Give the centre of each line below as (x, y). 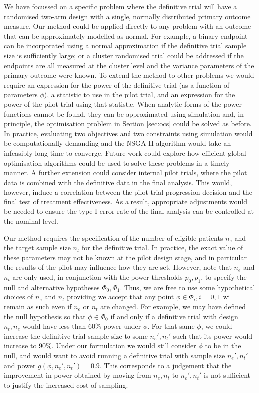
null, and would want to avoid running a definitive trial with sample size (115, 355)
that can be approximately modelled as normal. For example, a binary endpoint (126, 36)
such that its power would (213, 336)
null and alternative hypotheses (52, 287)
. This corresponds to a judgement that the (165, 365)
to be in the (223, 345)
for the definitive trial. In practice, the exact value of (162, 247)
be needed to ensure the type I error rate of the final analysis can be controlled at (129, 211)
